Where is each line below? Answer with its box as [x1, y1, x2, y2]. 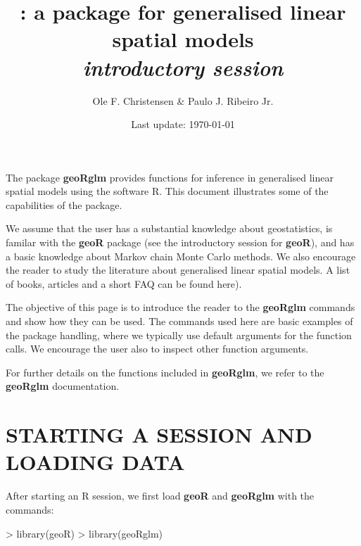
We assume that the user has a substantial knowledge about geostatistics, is [6, 221, 333, 236]
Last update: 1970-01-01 [131, 117, 235, 132]
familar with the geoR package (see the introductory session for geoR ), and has [6, 235, 355, 250]
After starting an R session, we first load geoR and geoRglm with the [6, 488, 315, 503]
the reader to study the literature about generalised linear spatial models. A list [6, 262, 350, 277]
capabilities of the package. [6, 197, 122, 212]
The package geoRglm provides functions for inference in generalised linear [6, 170, 334, 184]
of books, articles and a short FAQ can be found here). [6, 276, 242, 291]
